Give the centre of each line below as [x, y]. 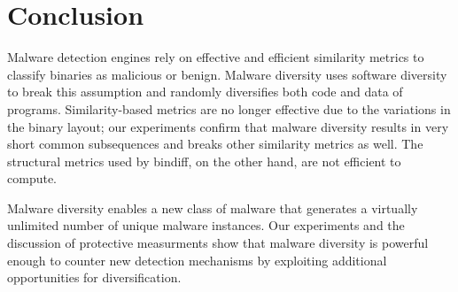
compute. [32, 178]
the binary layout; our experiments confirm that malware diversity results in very [228, 126]
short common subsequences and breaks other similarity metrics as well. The [215, 144]
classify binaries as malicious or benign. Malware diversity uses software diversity [227, 74]
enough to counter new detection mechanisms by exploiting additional [197, 260]
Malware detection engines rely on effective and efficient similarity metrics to [216, 57]
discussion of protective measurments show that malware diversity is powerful [218, 243]
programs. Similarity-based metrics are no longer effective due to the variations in [229, 108]
